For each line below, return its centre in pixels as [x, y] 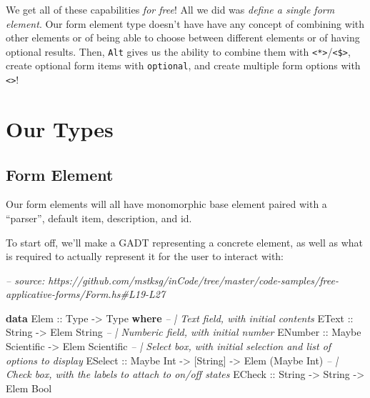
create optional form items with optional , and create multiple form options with [183, 65]
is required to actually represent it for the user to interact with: [145, 256]
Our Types [60, 128]
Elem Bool [29, 388]
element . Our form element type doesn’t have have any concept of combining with [185, 23]
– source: [25, 280]
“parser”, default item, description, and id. [99, 218]
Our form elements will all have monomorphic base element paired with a [166, 204]
